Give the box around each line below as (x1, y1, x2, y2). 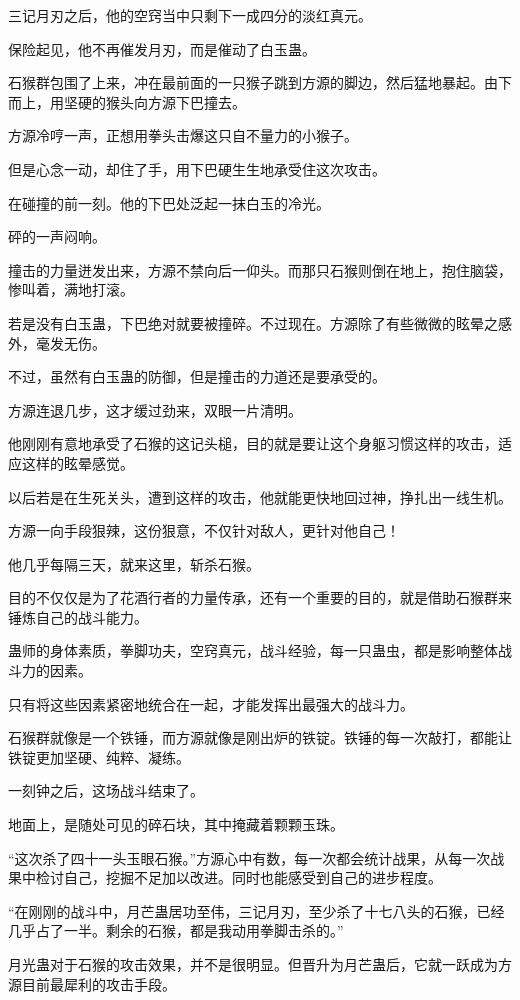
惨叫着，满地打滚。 (8, 279, 134, 300)
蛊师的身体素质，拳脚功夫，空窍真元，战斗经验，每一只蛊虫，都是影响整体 (8, 640, 498, 661)
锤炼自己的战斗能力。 (8, 606, 148, 627)
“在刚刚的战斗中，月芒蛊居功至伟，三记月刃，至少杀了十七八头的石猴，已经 (8, 900, 505, 921)
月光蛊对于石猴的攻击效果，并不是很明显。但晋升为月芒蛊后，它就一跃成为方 (8, 954, 512, 974)
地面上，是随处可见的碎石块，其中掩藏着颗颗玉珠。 (8, 814, 344, 835)
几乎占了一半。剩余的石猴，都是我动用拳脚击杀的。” (8, 920, 344, 941)
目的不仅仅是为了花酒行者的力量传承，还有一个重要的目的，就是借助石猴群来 (8, 587, 512, 608)
